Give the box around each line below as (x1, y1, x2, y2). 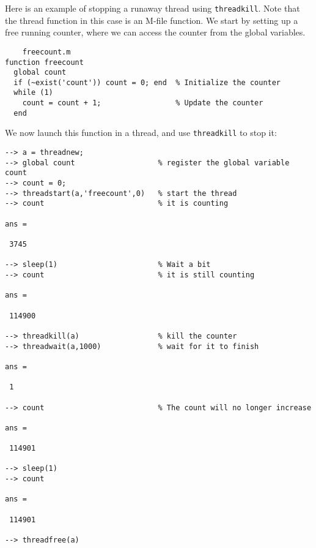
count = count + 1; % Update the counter (22, 99, 263, 108)
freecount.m (22, 47, 71, 56)
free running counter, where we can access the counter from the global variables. (5, 26, 306, 39)
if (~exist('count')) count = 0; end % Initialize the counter (13, 78, 281, 87)
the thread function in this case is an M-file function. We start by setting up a (5, 13, 298, 26)
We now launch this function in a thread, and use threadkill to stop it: (5, 126, 277, 139)
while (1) (13, 88, 53, 97)
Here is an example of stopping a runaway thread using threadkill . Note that (5, 2, 300, 14)
